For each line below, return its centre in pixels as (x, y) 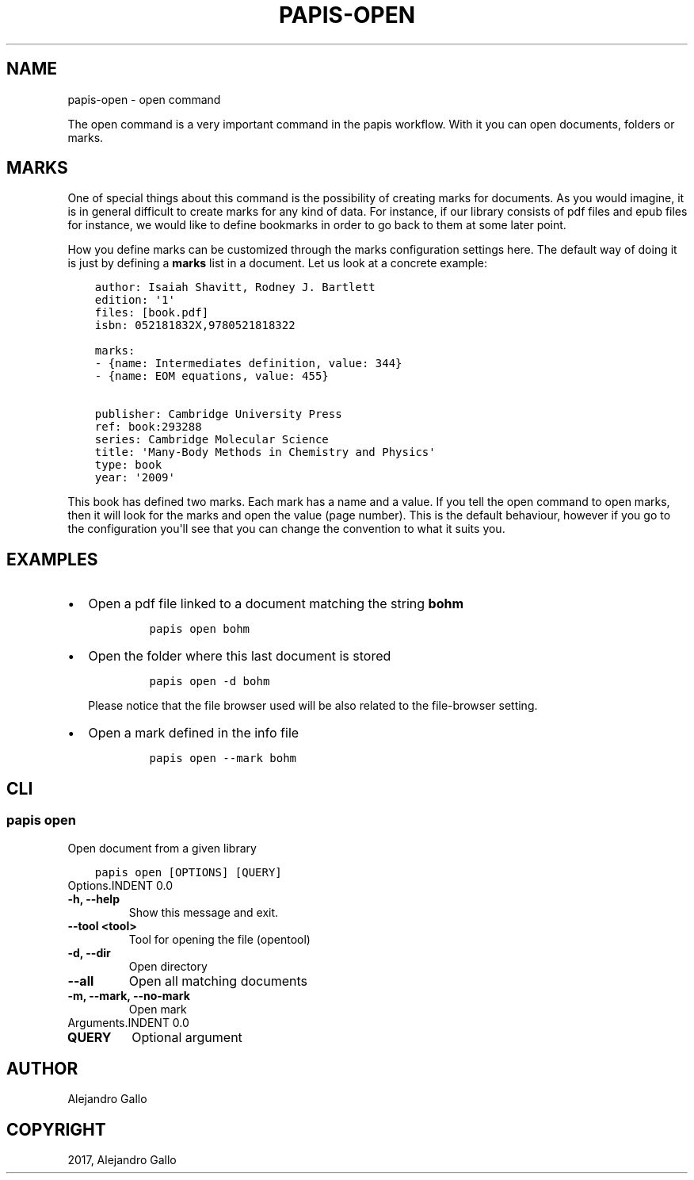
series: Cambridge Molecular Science (212, 440)
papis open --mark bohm (223, 759)
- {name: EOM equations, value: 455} (212, 376)
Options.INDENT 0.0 (120, 885)
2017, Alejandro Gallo (122, 1160)
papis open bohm (200, 629)
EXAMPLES (52, 559)
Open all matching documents (218, 981)
